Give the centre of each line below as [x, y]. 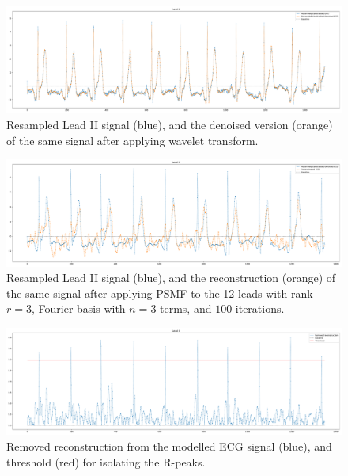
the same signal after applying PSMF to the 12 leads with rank [160, 293]
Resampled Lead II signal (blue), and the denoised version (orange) [170, 124]
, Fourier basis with [78, 308]
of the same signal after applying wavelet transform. [132, 140]
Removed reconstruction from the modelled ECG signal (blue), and [169, 446]
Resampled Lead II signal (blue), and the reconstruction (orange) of [171, 278]
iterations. [260, 308]
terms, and [186, 308]
